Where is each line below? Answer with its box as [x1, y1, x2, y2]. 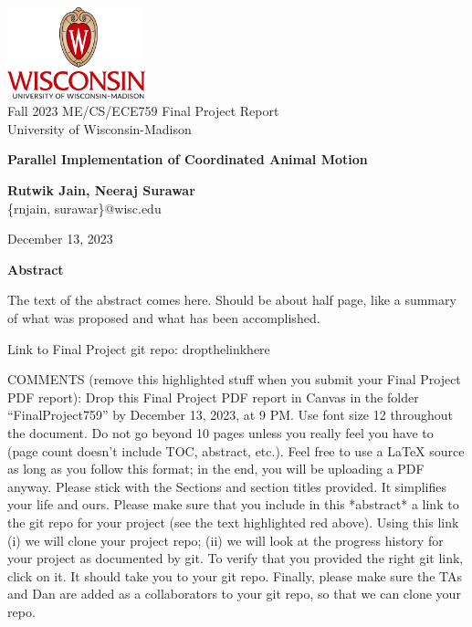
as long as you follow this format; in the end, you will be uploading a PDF [7, 459, 425, 478]
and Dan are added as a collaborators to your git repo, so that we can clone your [7, 584, 461, 603]
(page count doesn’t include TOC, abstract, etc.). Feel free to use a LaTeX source [7, 441, 465, 460]
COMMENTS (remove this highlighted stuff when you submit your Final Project [7, 370, 461, 389]
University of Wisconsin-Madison [7, 119, 192, 138]
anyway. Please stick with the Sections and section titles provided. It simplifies [7, 476, 447, 496]
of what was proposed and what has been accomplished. [7, 308, 320, 327]
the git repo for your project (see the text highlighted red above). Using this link [7, 512, 459, 531]
